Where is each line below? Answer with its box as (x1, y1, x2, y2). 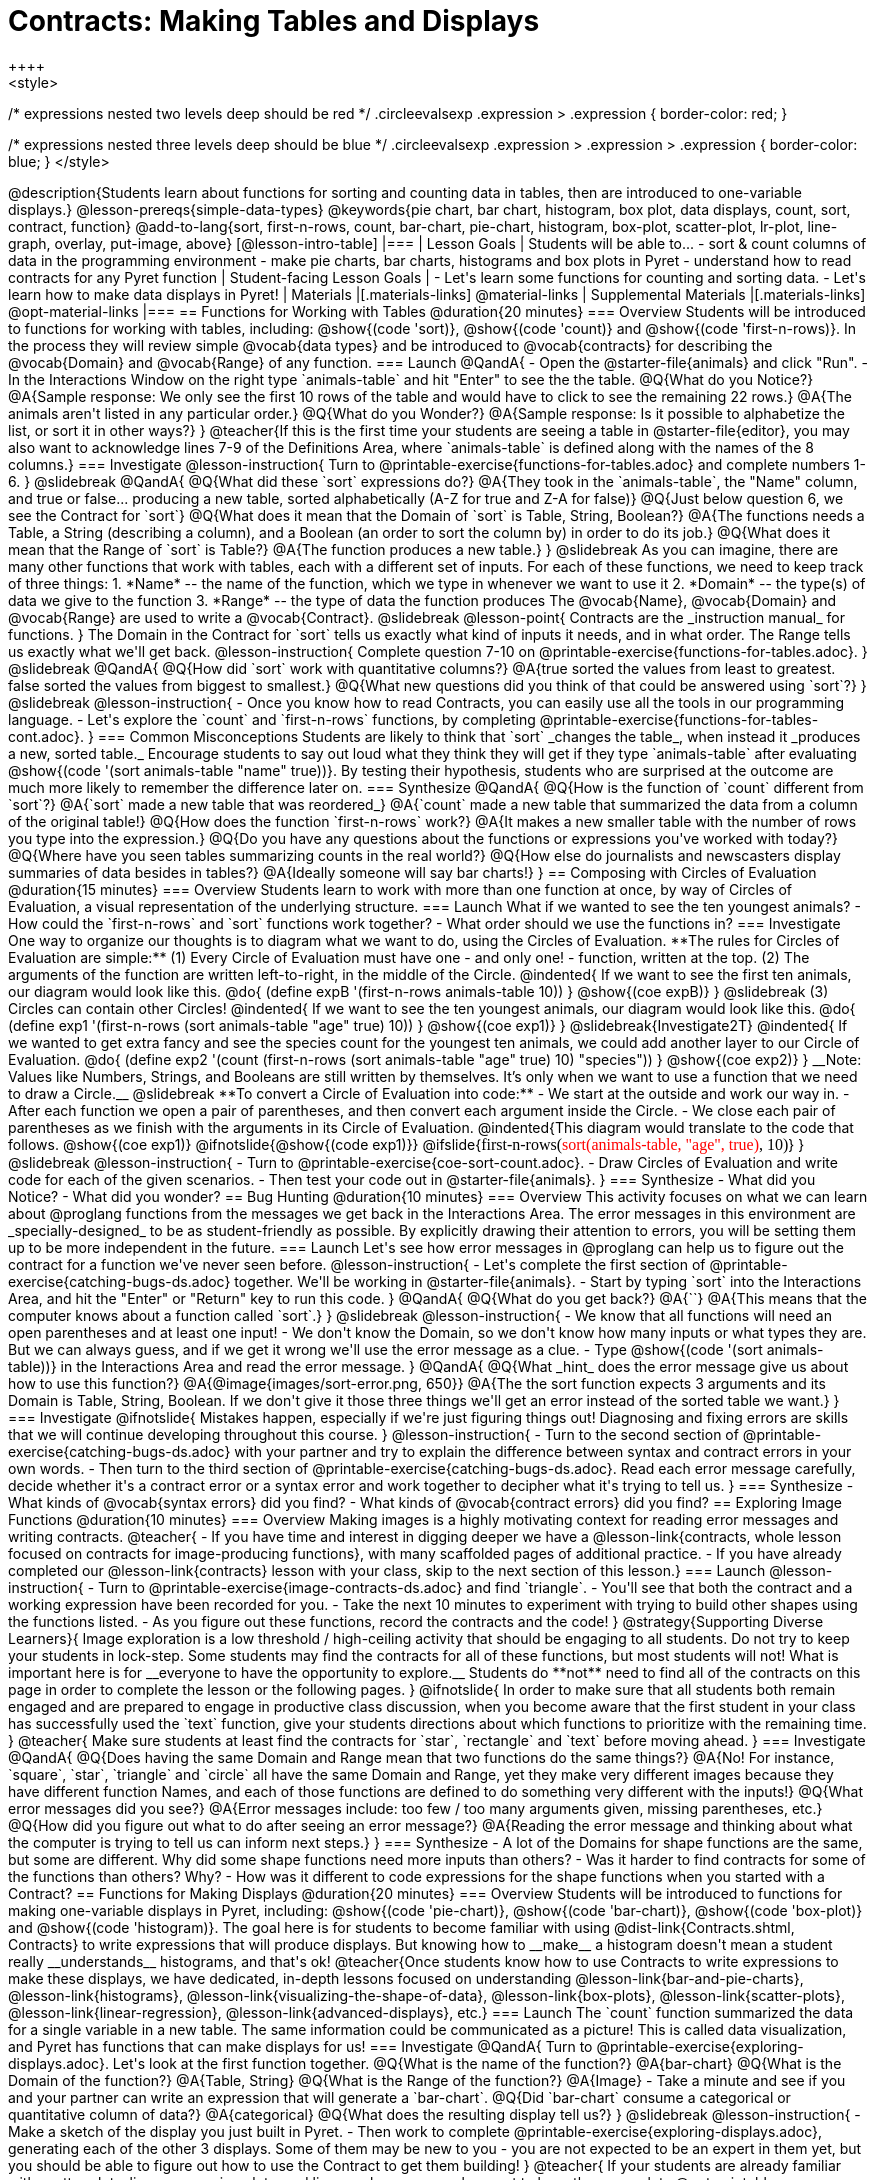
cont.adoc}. (8, 727, 84, 745)
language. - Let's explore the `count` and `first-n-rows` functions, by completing (8, 710, 536, 728)
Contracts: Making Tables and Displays (8, 4, 540, 38)
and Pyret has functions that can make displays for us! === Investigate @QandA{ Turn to (8, 2037, 593, 2055)
